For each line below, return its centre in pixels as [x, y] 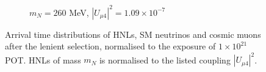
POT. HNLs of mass [43, 59]
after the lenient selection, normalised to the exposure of [110, 46]
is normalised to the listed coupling [165, 59]
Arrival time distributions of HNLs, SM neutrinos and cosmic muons [133, 34]
